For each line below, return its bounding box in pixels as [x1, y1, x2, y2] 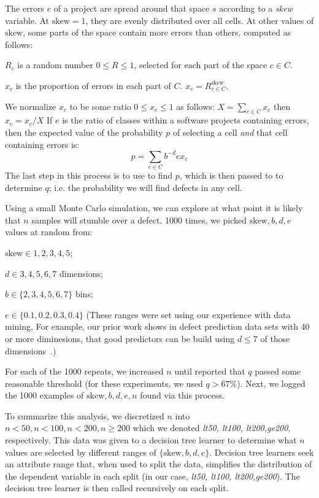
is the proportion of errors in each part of [15, 79, 171, 91]
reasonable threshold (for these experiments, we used [5, 376, 203, 389]
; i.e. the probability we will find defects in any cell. [48, 181, 242, 193]
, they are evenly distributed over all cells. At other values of [85, 14, 314, 26]
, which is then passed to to [179, 168, 283, 181]
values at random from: [5, 225, 93, 238]
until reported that [174, 365, 245, 378]
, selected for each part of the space [134, 58, 267, 71]
